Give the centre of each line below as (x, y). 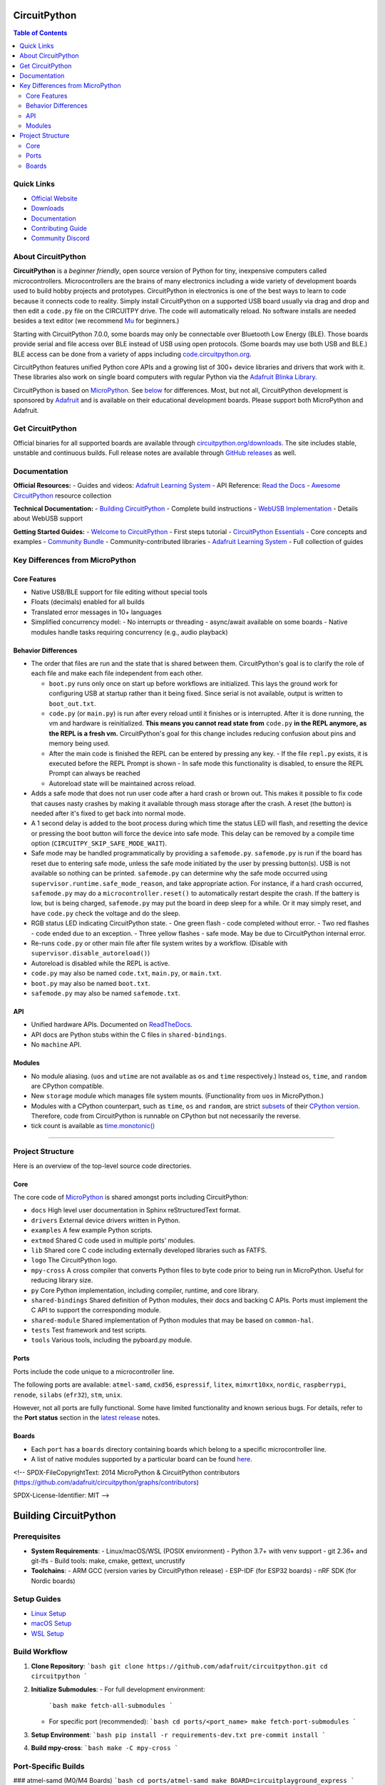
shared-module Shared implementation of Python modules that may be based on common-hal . (172, 1320)
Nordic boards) (53, 1581)
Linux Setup (49, 1613)
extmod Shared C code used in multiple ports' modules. (113, 1240)
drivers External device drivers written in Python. (106, 1220)
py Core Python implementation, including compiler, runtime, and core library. (145, 1290)
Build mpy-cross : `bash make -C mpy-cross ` (105, 1748)
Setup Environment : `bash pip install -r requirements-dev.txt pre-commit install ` (178, 1734)
